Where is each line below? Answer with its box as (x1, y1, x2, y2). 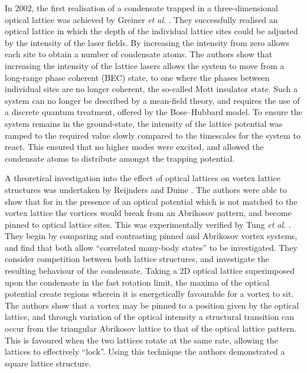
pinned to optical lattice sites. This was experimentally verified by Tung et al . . (5, 218, 291, 230)
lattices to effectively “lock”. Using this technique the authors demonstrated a (5, 345, 285, 358)
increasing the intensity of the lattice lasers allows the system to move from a (5, 59, 285, 71)
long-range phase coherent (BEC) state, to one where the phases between (5, 71, 270, 83)
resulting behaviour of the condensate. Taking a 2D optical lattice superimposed (5, 264, 295, 277)
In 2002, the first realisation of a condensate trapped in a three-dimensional (5, 2, 278, 14)
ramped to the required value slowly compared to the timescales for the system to (5, 129, 301, 141)
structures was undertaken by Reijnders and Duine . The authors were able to (5, 183, 287, 195)
